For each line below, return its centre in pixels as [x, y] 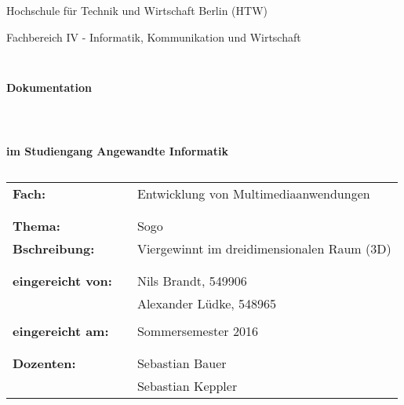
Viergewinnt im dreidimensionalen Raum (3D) [264, 249]
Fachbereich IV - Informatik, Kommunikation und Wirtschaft [154, 36]
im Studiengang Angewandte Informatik [117, 150]
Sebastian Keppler [187, 386]
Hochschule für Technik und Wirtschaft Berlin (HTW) [137, 10]
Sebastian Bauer [182, 363]
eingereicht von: [62, 281]
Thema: [36, 226]
